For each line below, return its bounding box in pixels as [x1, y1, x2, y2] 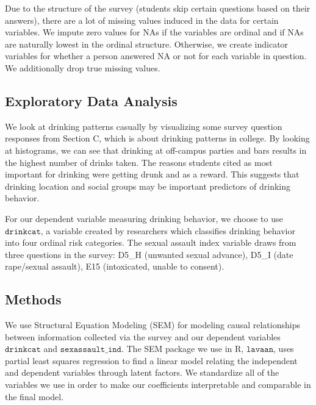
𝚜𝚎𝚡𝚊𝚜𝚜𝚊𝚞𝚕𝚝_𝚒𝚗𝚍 [60, 345, 121, 354]
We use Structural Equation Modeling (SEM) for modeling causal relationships [5, 318, 300, 331]
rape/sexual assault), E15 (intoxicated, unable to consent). [5, 260, 224, 273]
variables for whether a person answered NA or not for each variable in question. [5, 49, 307, 62]
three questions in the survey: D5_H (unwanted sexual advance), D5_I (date [5, 248, 293, 260]
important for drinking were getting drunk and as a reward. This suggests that [5, 168, 300, 181]
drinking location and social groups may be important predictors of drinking [5, 179, 290, 192]
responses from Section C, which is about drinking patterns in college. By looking [5, 132, 310, 145]
